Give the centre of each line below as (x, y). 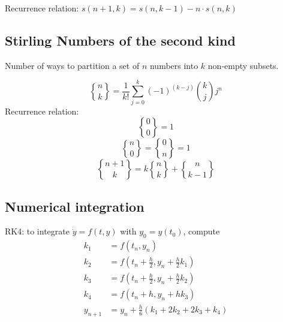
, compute (201, 231)
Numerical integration (75, 206)
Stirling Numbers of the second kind (120, 40)
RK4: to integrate (37, 231)
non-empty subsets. (243, 65)
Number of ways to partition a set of (72, 65)
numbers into (174, 65)
